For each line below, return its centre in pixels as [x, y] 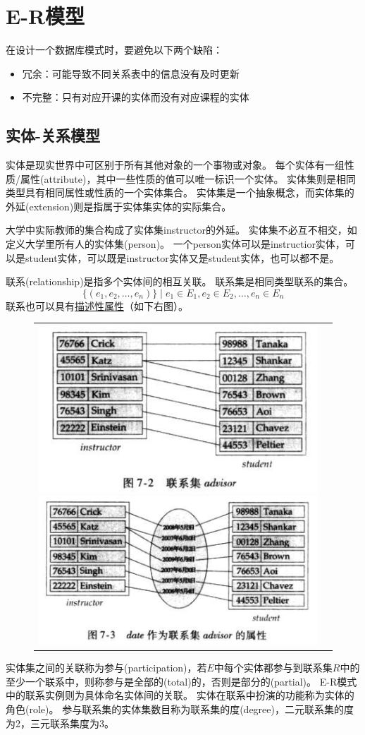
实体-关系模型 [53, 135]
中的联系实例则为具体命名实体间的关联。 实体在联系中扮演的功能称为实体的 [180, 695]
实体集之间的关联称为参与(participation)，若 [106, 668]
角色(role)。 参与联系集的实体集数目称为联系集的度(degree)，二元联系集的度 [180, 709]
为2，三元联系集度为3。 [60, 723]
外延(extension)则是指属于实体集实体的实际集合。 [119, 206]
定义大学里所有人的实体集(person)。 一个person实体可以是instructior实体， [175, 244]
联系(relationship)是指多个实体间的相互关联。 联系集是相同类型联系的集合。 [180, 281]
